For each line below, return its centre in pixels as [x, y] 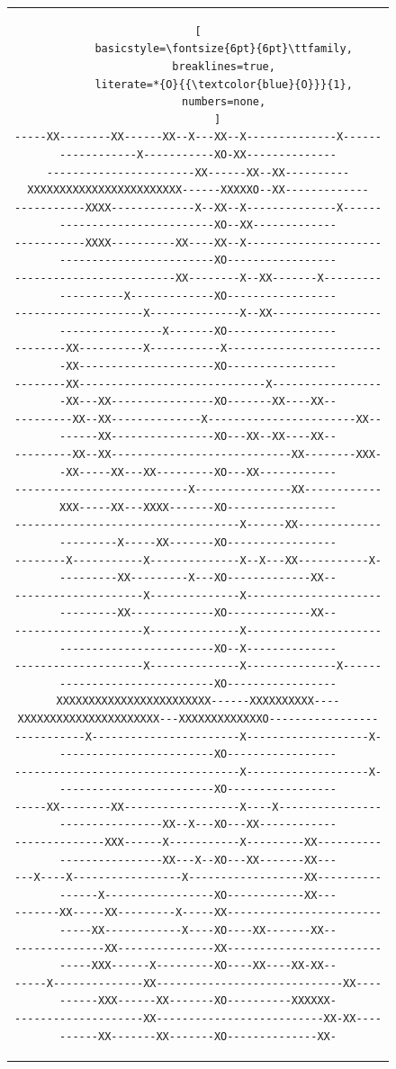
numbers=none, [224, 102]
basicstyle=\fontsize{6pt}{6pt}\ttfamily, [224, 49]
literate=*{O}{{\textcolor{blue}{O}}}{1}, [224, 84]
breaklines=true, [224, 66]
